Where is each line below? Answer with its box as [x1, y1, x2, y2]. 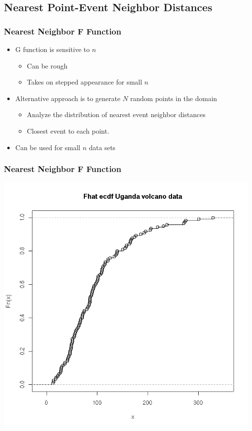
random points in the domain [130, 93, 217, 103]
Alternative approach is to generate [15, 93, 121, 103]
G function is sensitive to [15, 44, 90, 54]
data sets [89, 142, 116, 152]
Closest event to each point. [27, 125, 110, 136]
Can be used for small [15, 142, 80, 152]
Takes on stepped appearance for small [27, 77, 142, 87]
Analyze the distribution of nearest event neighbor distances [27, 109, 205, 120]
